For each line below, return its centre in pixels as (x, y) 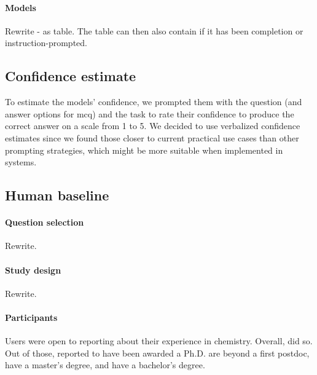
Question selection (45, 222)
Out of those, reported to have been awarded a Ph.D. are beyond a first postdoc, (157, 353)
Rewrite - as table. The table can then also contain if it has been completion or (154, 30)
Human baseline (57, 195)
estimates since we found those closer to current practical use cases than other (152, 137)
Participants (31, 317)
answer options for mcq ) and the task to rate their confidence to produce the (150, 113)
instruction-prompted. (46, 43)
